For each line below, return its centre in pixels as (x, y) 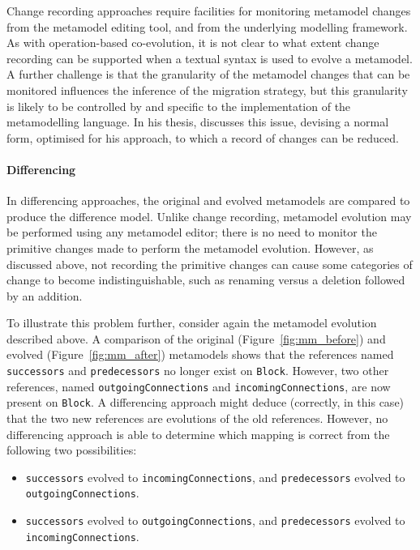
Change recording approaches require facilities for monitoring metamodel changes (209, 11)
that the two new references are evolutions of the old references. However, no (197, 418)
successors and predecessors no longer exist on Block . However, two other (198, 371)
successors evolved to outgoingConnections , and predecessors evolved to (215, 520)
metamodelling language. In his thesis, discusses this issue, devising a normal (198, 122)
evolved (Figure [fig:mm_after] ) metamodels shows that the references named (200, 354)
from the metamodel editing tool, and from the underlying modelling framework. (207, 26)
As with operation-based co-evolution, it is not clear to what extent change (193, 43)
